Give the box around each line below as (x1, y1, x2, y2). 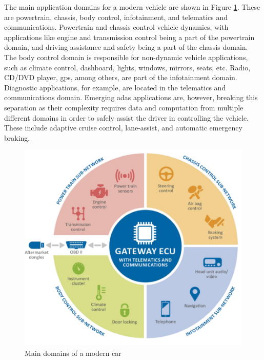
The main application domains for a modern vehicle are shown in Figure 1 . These (4, 2, 260, 12)
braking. (4, 132, 30, 143)
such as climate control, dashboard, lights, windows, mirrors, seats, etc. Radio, (4, 62, 251, 72)
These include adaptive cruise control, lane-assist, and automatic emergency (4, 122, 242, 133)
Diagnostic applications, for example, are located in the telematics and (4, 82, 226, 92)
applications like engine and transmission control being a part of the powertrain (4, 31, 255, 42)
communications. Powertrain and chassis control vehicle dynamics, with (4, 22, 229, 32)
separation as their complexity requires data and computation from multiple (4, 102, 243, 112)
